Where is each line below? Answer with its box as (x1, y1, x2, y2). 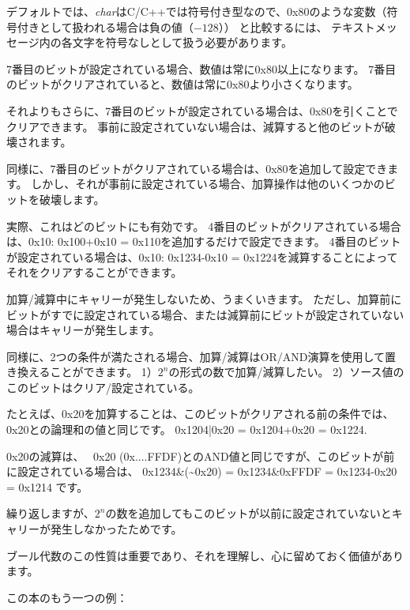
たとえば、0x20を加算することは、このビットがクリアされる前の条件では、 (6, 405, 394, 422)
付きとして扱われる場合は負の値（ (17, 18, 194, 35)
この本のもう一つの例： (6, 589, 128, 605)
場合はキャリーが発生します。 (6, 322, 160, 338)
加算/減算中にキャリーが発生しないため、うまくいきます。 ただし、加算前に (6, 290, 402, 307)
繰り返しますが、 (6, 505, 95, 522)
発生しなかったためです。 (50, 521, 182, 537)
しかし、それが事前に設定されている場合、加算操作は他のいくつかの (31, 175, 385, 192)
